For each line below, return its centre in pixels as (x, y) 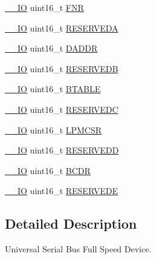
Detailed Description (71, 224)
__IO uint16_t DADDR (51, 48)
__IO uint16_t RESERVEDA (62, 28)
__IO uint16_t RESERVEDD (62, 150)
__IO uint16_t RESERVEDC (62, 109)
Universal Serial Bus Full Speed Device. (78, 249)
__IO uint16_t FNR (44, 7)
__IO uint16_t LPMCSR (54, 129)
